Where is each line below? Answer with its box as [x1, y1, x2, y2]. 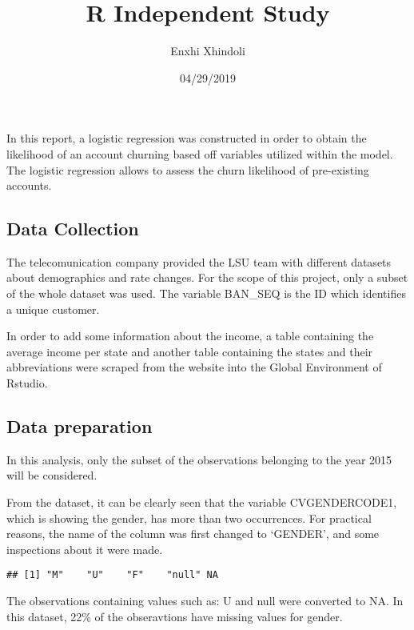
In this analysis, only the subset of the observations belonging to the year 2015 [6, 451, 392, 467]
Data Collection [6, 216, 139, 241]
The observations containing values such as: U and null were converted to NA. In [6, 592, 404, 609]
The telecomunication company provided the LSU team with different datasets [6, 253, 392, 270]
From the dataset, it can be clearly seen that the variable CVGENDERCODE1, [6, 494, 397, 511]
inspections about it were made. [6, 540, 163, 557]
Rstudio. [6, 375, 48, 391]
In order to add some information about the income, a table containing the [6, 327, 374, 344]
